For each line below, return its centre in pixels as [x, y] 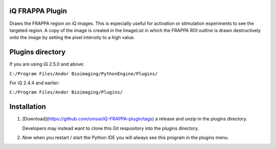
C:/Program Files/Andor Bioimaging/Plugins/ [66, 92]
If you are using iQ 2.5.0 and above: [47, 64]
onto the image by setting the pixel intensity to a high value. [72, 38]
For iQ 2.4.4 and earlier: [34, 83]
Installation [28, 107]
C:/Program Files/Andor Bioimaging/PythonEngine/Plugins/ [84, 73]
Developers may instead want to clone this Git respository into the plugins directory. [111, 128]
